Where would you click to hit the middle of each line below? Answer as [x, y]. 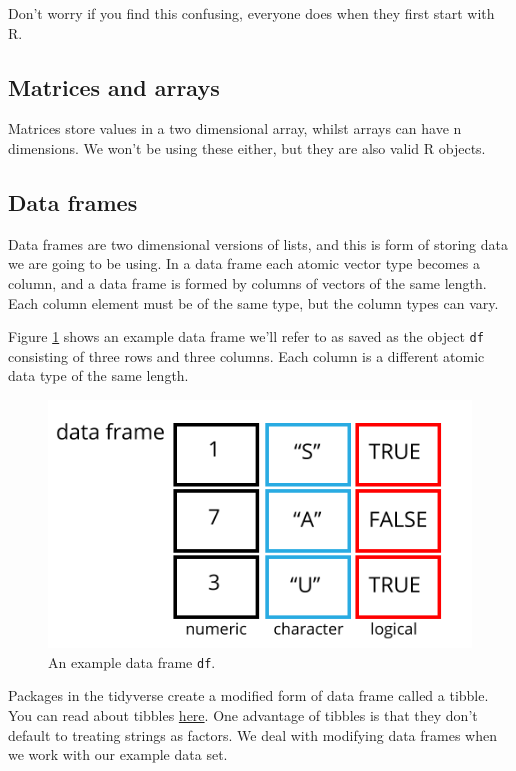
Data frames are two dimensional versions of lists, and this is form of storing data [258, 243]
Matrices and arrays [114, 86]
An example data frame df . [132, 661]
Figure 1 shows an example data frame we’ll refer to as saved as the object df [246, 336]
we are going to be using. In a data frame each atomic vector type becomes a [244, 263]
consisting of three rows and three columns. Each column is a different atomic [246, 355]
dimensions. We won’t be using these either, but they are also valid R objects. [247, 147]
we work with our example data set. [118, 754]
